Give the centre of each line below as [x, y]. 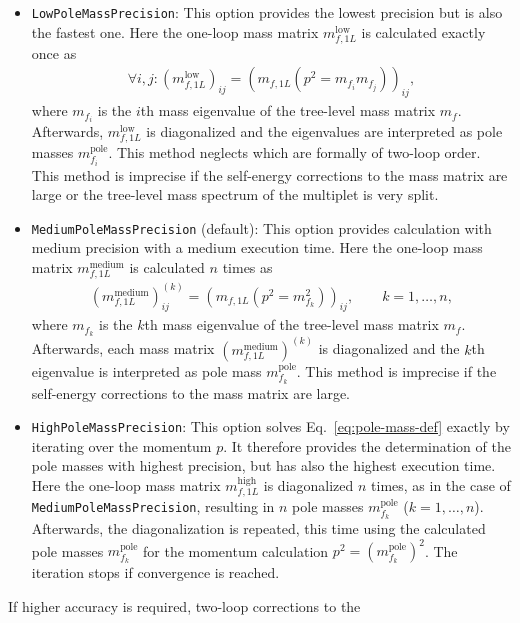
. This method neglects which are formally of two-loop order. [294, 152]
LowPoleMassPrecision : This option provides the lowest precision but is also [267, 12]
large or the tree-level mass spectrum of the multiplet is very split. [235, 194]
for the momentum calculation [236, 550]
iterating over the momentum [121, 445]
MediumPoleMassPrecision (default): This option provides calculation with [261, 227]
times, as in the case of [441, 484]
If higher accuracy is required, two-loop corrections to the [184, 605]
